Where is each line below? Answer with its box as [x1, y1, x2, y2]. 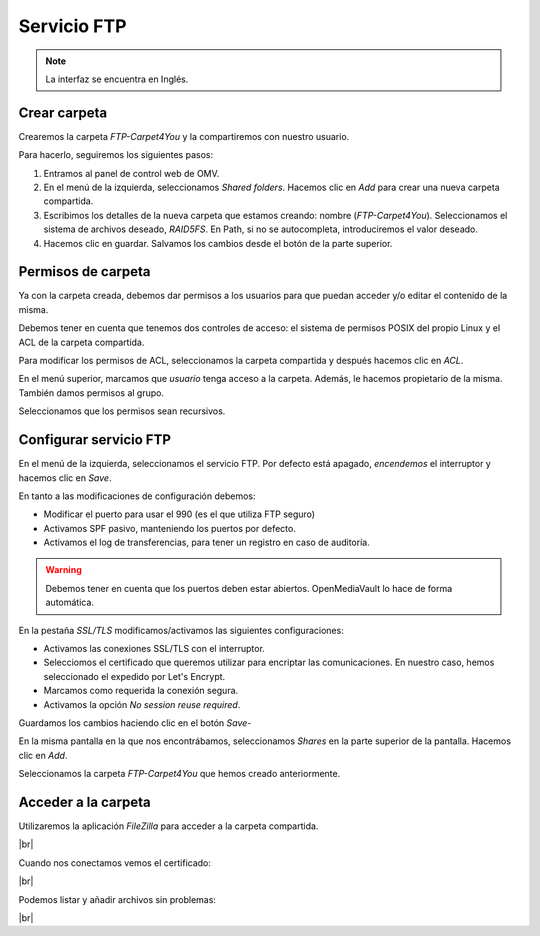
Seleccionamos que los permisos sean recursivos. [18, 405, 226, 417]
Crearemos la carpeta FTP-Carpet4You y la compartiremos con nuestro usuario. [18, 130, 350, 142]
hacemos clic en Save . [18, 471, 112, 484]
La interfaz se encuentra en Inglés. [45, 73, 189, 85]
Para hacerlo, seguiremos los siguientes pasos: [18, 149, 214, 161]
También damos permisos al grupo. [18, 386, 165, 399]
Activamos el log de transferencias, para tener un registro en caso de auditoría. [43, 536, 370, 549]
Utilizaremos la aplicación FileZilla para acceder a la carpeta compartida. [18, 820, 319, 832]
